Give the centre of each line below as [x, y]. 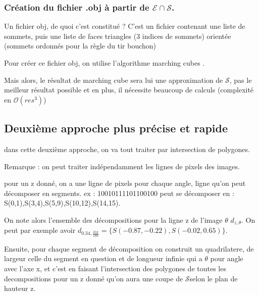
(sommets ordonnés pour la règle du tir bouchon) [80, 46]
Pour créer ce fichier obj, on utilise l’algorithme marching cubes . [105, 63]
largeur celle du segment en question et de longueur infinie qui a [103, 258]
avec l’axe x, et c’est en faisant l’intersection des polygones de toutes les [115, 268]
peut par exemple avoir [40, 230]
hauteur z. [20, 288]
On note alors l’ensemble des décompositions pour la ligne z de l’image [113, 219]
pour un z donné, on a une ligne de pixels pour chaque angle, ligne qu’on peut [125, 183]
